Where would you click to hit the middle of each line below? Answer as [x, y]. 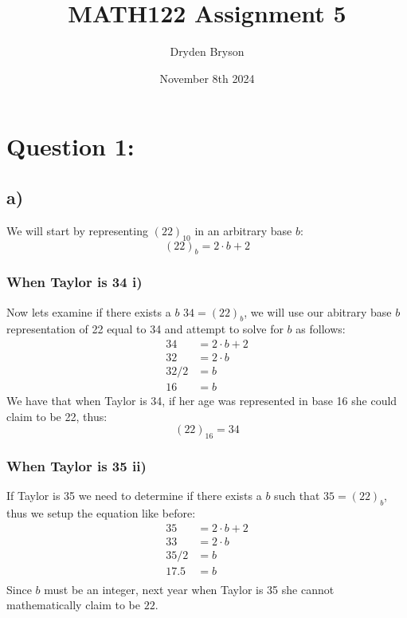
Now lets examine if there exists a [89, 311]
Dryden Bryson [207, 51]
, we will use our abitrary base [318, 311]
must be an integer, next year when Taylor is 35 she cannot [189, 589]
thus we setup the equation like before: [101, 513]
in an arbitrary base [243, 230]
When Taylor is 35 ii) [76, 465]
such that [297, 496]
